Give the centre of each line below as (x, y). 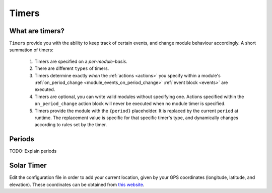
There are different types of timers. (72, 68)
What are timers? (37, 31)
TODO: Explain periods (33, 151)
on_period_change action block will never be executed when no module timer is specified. (130, 104)
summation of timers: (31, 50)
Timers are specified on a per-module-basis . (81, 61)
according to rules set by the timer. (71, 125)
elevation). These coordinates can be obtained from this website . (77, 184)
